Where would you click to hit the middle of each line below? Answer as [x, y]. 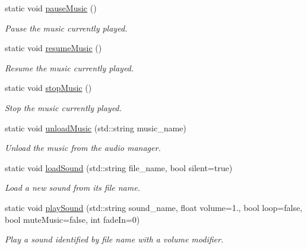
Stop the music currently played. [63, 107]
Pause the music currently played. [66, 28]
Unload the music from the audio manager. [83, 148]
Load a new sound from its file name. [72, 187]
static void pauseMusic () [51, 8]
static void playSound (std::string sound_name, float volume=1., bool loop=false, [154, 207]
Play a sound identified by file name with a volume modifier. [114, 239]
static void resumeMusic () [53, 48]
